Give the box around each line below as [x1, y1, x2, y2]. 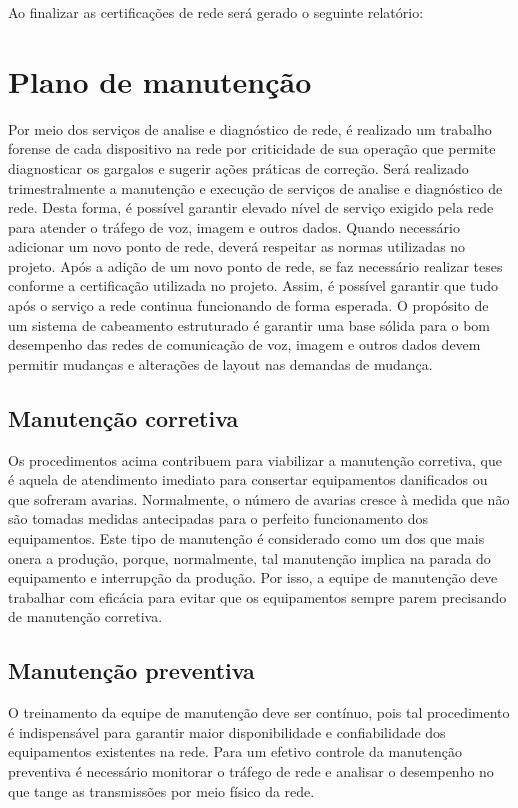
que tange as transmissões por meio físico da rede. [8, 780, 315, 801]
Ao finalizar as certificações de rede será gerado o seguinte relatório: [8, 2, 424, 22]
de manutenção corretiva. [8, 606, 163, 627]
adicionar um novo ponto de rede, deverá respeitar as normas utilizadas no [8, 236, 466, 257]
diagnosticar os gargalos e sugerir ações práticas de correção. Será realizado [8, 157, 469, 178]
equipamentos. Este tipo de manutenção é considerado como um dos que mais [8, 528, 485, 549]
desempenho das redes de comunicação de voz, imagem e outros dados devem [8, 334, 481, 355]
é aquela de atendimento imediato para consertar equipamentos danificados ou [8, 469, 488, 490]
